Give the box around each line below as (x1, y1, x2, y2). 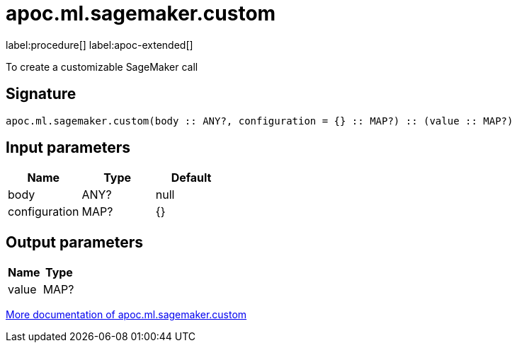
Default (171, 170, 212, 185)
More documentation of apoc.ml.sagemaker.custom (6, 308, 247, 321)
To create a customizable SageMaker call (6, 60, 198, 73)
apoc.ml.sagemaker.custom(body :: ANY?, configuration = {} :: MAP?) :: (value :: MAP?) (6, 115, 513, 127)
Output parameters (6, 233, 143, 251)
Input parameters (6, 139, 131, 157)
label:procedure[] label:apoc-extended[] (6, 38, 193, 51)
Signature (6, 85, 76, 103)
